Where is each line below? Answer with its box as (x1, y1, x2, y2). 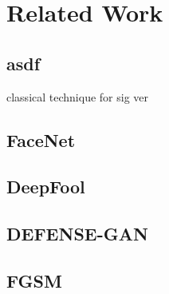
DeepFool (6, 174, 85, 199)
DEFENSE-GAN (6, 221, 148, 246)
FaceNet (6, 127, 76, 152)
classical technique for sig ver (6, 88, 149, 105)
